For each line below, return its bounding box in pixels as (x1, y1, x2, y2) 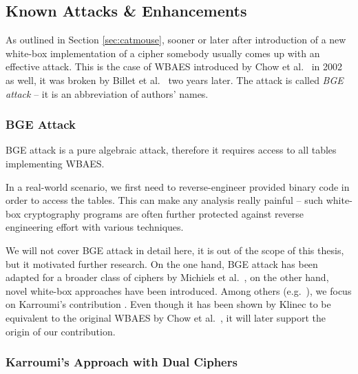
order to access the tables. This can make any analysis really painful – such (6, 193, 324, 207)
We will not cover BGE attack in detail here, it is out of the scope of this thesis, (6, 242, 344, 257)
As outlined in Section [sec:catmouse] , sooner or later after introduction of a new (6, 32, 346, 47)
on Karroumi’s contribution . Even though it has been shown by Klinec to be (6, 297, 331, 311)
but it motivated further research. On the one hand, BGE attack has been (6, 256, 318, 271)
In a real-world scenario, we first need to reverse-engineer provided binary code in (6, 179, 350, 194)
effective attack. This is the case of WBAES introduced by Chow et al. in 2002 (6, 59, 343, 74)
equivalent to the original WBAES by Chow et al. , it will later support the (6, 310, 326, 324)
